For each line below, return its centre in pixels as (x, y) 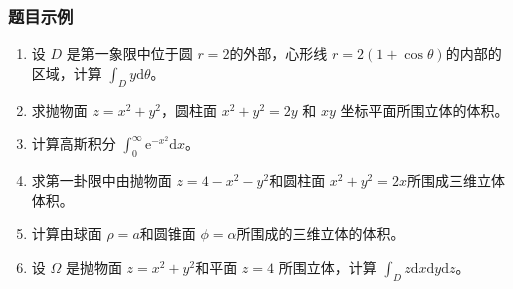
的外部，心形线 (278, 53)
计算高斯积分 (73, 143)
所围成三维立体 (455, 180)
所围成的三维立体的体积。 (320, 233)
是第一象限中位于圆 (129, 53)
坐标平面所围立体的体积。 (424, 109)
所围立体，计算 (327, 266)
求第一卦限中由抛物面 (101, 180)
